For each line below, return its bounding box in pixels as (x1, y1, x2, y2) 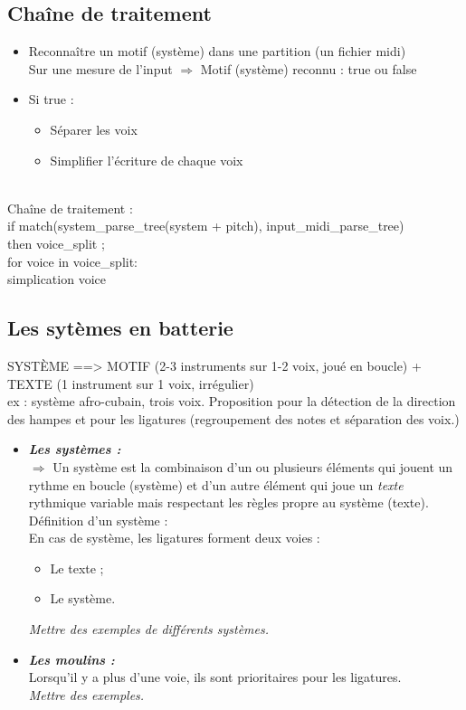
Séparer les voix (50, 119, 138, 138)
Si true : (28, 90, 74, 109)
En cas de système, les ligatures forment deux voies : (28, 528, 320, 547)
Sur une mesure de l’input (28, 59, 173, 78)
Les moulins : (28, 649, 115, 668)
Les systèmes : (28, 440, 121, 459)
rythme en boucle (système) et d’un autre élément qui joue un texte (28, 475, 404, 494)
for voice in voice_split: (7, 251, 138, 270)
